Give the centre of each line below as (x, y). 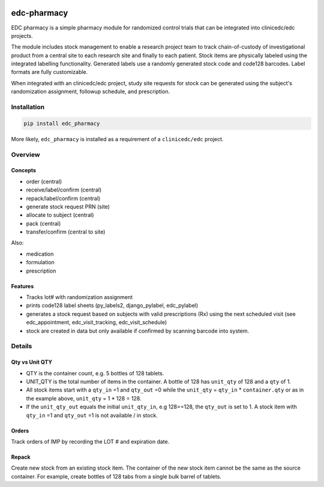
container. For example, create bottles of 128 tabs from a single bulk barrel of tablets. (116, 476)
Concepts (23, 171)
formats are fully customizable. (49, 72)
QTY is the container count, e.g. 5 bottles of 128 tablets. (95, 373)
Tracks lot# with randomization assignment (79, 297)
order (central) (44, 181)
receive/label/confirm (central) (64, 190)
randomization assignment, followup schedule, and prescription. (91, 92)
